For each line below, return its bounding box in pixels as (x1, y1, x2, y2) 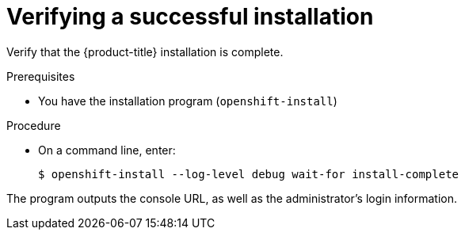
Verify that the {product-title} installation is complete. (6, 44, 284, 59)
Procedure (6, 118, 61, 132)
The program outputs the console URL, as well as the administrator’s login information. (6, 191, 458, 205)
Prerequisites (6, 69, 75, 83)
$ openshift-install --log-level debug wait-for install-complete (38, 167, 459, 181)
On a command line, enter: (38, 143, 176, 157)
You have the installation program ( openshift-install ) (38, 93, 337, 108)
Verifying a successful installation (6, 3, 374, 30)
